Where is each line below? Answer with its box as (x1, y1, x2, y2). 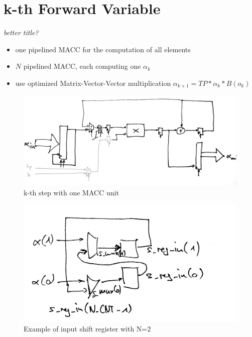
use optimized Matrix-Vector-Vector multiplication (15, 77, 171, 88)
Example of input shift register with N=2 (24, 323, 151, 334)
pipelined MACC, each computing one (23, 61, 141, 71)
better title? (4, 27, 39, 38)
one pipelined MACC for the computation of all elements (15, 44, 191, 54)
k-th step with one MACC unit (24, 187, 119, 197)
